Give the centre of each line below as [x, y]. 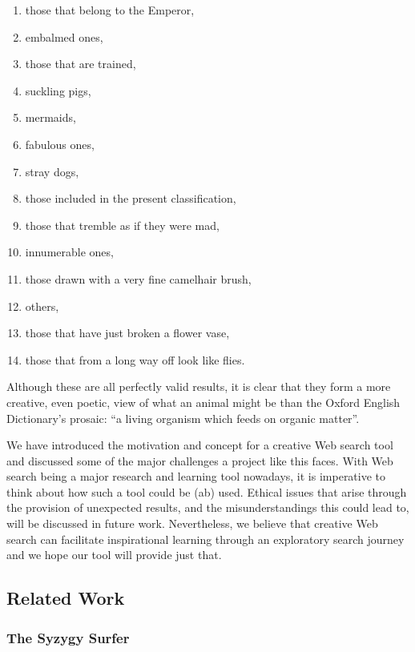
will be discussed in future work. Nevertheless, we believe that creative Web [192, 523]
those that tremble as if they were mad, [122, 225]
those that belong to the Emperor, [110, 10]
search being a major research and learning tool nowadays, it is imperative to [196, 476]
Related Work [66, 598]
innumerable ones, [69, 252]
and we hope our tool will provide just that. [114, 555]
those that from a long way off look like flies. [135, 359]
